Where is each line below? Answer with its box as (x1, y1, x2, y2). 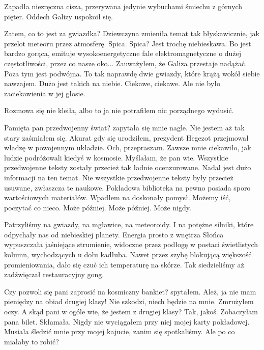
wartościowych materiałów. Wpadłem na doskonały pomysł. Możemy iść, (4, 192, 231, 203)
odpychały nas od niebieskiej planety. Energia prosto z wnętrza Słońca (4, 229, 224, 239)
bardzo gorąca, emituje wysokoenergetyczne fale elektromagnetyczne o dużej (4, 48, 242, 59)
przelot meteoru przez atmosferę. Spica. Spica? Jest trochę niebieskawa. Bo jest (4, 38, 251, 48)
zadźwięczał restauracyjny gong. (4, 269, 104, 280)
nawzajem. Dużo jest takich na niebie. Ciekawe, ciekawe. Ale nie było (4, 78, 220, 89)
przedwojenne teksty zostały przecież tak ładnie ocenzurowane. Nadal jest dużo (4, 162, 251, 173)
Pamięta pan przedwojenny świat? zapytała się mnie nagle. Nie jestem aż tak (4, 122, 245, 132)
